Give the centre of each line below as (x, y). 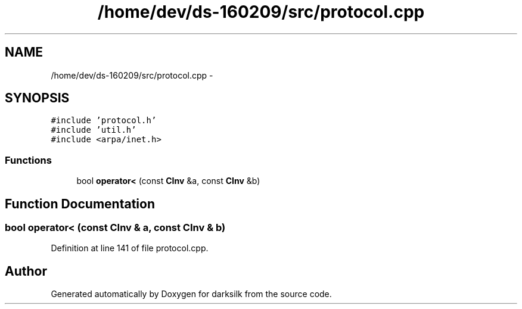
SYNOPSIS (37, 98)
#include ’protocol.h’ (104, 121)
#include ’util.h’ (94, 130)
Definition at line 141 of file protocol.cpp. (130, 248)
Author (26, 271)
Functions (28, 160)
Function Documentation (80, 204)
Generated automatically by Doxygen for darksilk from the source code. (191, 294)
